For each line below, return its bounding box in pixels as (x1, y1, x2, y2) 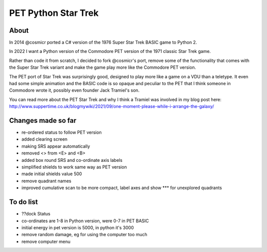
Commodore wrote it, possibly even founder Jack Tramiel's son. (9, 87, 140, 94)
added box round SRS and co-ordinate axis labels (21, 157, 123, 163)
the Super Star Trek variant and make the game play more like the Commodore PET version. (9, 64, 196, 70)
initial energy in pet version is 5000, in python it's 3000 (21, 224, 134, 230)
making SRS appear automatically (21, 143, 90, 149)
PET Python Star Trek (9, 7, 99, 18)
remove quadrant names (21, 178, 72, 184)
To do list (9, 198, 38, 206)
